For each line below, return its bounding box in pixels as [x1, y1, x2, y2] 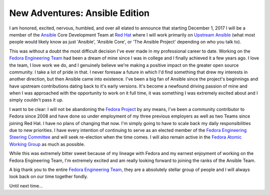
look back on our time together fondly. [9, 173, 88, 179]
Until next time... [9, 182, 43, 188]
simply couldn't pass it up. [9, 97, 63, 103]
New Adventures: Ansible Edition [9, 7, 150, 18]
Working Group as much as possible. [9, 141, 85, 147]
